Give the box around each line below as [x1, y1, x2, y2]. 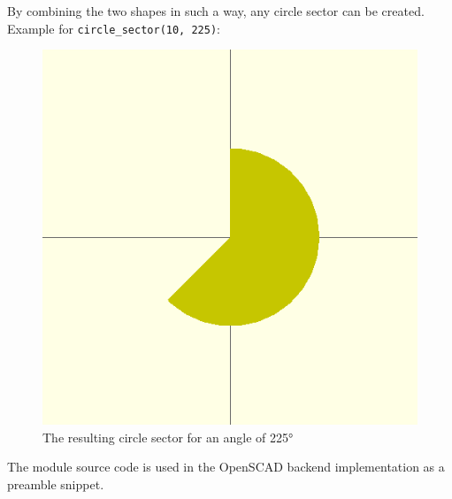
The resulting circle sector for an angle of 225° [42, 427, 294, 446]
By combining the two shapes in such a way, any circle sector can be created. [7, 2, 425, 19]
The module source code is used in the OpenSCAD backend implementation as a [7, 457, 445, 476]
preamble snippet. [7, 475, 104, 494]
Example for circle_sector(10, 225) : [7, 19, 220, 37]
